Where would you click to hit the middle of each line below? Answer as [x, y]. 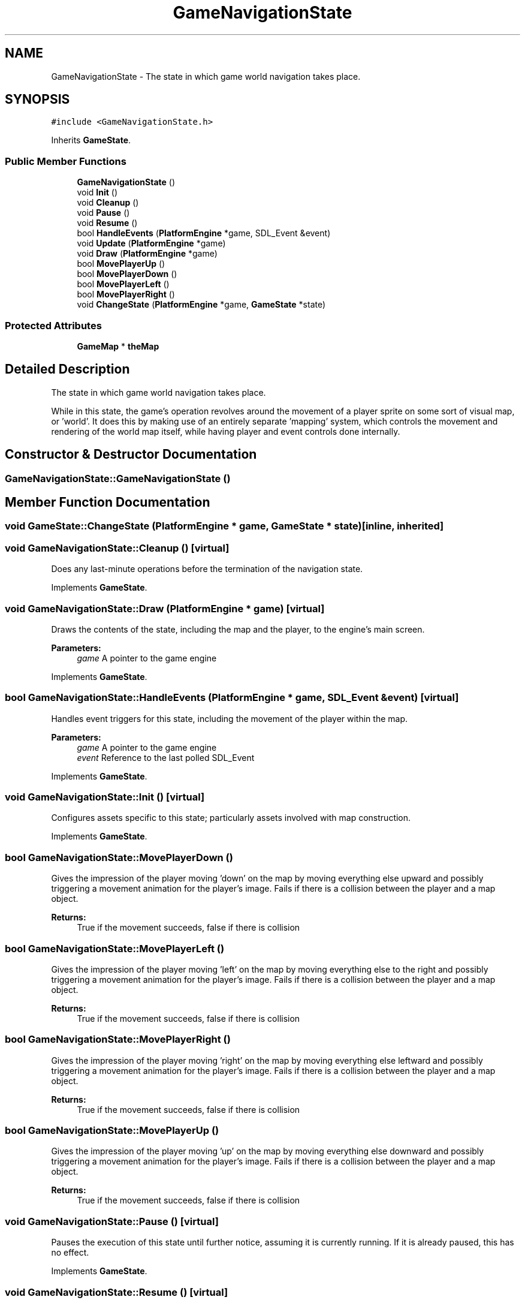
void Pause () [103, 213]
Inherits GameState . [91, 140]
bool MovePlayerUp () [121, 264]
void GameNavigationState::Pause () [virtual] [112, 1221]
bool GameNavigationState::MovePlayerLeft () [115, 948]
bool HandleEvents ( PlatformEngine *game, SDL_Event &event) [204, 233]
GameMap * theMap [118, 346]
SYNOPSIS [37, 100]
